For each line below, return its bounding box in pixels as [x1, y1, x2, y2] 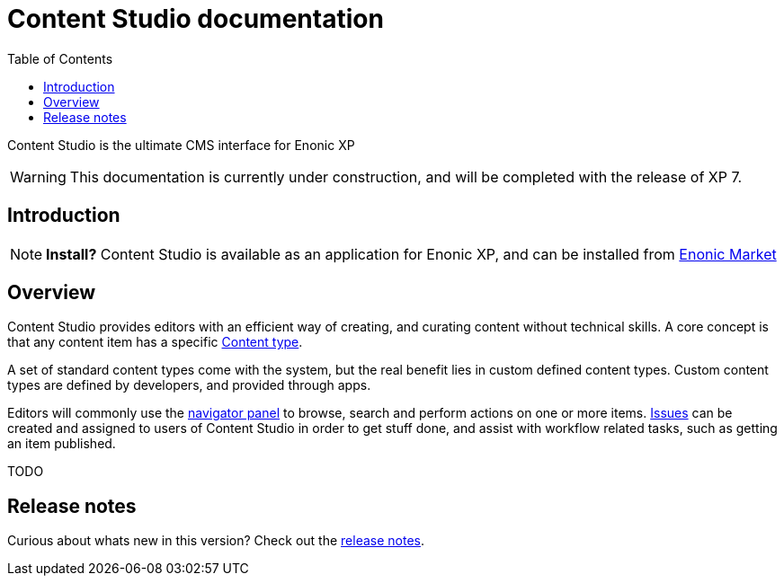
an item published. [7, 436, 116, 452]
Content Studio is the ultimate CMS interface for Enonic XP [7, 137, 355, 153]
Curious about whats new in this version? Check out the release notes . [7, 533, 425, 549]
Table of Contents [7, 50, 113, 66]
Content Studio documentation [7, 4, 384, 34]
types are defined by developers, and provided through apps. [7, 377, 371, 393]
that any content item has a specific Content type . [7, 334, 303, 350]
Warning [10, 167, 67, 186]
